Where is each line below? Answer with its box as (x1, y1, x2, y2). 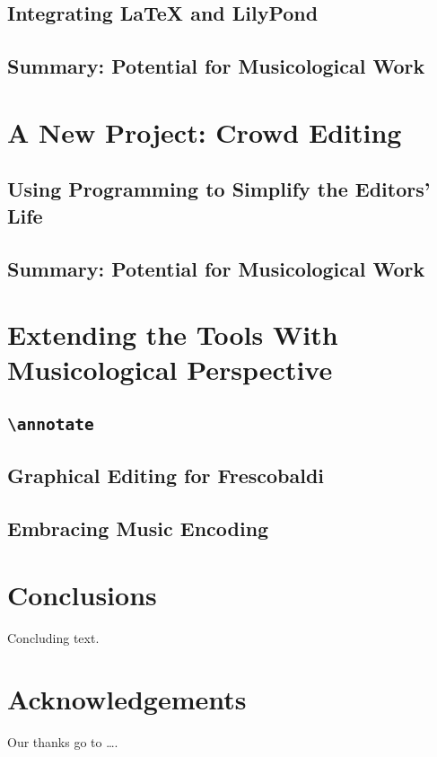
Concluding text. (7, 628, 100, 647)
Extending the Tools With (7, 316, 338, 353)
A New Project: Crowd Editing (7, 113, 402, 150)
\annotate (7, 414, 94, 434)
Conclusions (7, 576, 157, 612)
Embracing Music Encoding (7, 514, 269, 541)
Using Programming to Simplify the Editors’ (7, 175, 431, 203)
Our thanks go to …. (7, 733, 118, 752)
